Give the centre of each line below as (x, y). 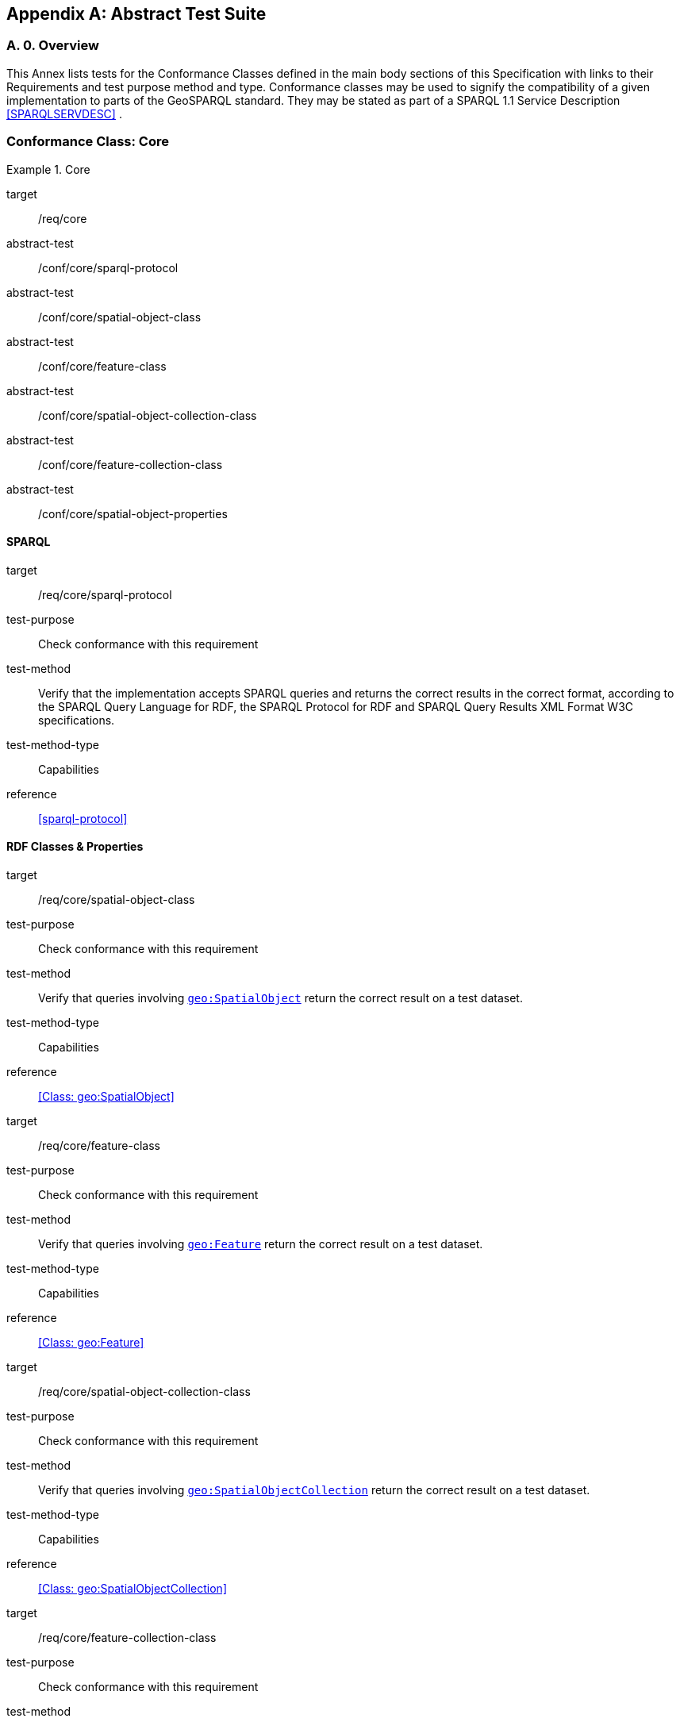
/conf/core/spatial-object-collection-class (148, 415)
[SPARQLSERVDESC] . (64, 113)
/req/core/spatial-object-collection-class (144, 1391)
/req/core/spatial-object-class (117, 899)
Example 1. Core (48, 169)
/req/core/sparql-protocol (105, 594)
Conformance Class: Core (88, 142)
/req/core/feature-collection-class (127, 1637)
